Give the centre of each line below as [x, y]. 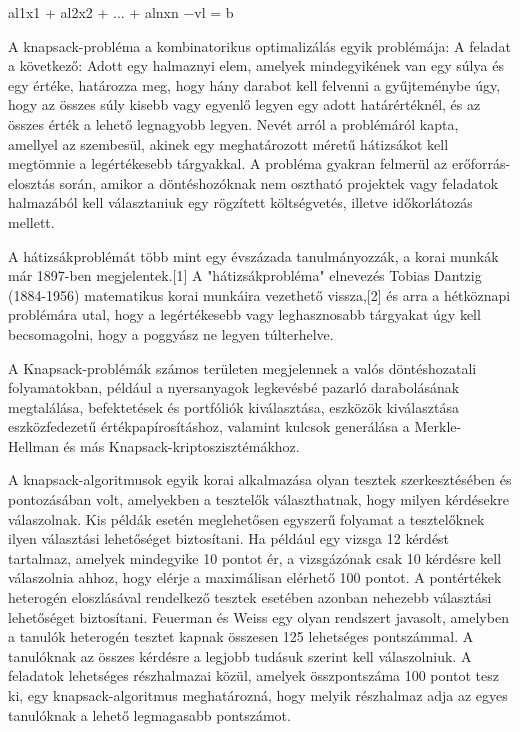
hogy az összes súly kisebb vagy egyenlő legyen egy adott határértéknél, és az [244, 104]
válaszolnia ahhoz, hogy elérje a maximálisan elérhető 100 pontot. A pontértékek [255, 577]
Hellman [33, 445]
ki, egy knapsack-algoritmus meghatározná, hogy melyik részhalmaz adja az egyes [258, 695]
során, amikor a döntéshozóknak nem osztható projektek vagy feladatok [279, 182]
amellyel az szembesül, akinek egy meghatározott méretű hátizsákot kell [228, 143]
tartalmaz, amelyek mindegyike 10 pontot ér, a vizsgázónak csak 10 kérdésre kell [255, 557]
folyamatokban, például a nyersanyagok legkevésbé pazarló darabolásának [234, 387]
